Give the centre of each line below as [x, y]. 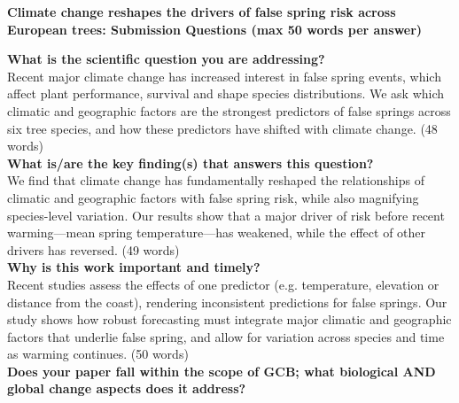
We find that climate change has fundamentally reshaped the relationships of [216, 180]
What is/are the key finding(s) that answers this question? [191, 163]
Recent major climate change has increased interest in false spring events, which [224, 76]
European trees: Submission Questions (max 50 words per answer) [215, 29]
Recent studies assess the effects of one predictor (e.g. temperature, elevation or [223, 284]
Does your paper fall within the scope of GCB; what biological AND [222, 371]
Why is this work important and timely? [134, 267]
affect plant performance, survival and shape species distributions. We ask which [226, 93]
